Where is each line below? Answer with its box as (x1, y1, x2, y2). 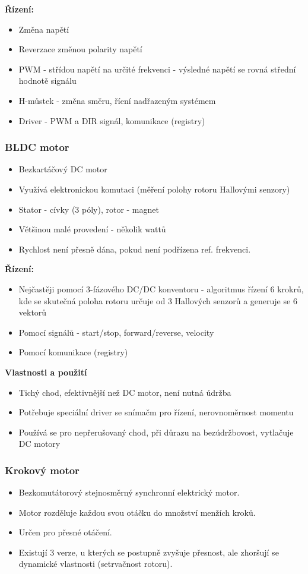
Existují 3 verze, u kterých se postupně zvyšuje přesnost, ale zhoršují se (18, 545, 279, 558)
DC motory (18, 437, 61, 450)
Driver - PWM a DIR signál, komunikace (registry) (18, 114, 205, 127)
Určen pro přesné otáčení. (18, 526, 112, 538)
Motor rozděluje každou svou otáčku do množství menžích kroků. (18, 506, 256, 518)
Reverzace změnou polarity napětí (18, 43, 142, 55)
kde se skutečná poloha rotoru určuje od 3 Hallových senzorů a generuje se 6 (18, 294, 297, 307)
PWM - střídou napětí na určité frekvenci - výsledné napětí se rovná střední (18, 62, 296, 75)
